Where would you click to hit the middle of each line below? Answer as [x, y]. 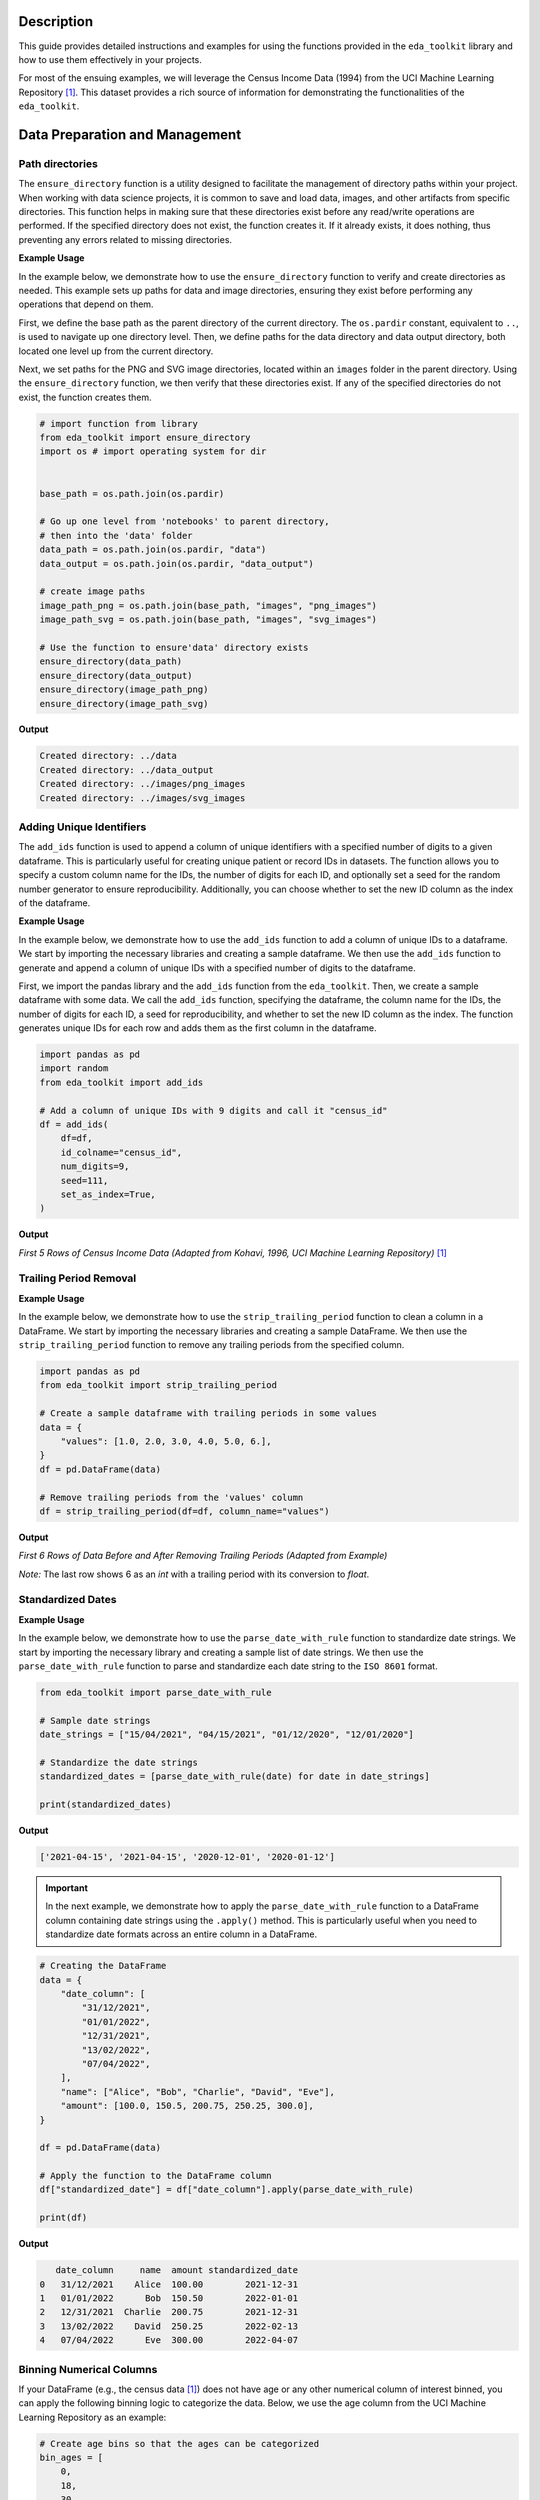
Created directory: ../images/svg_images [142, 798]
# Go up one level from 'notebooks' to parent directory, [184, 521]
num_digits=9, [95, 1166]
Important [67, 1888]
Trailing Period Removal [77, 1278]
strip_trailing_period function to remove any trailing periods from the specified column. [211, 1345]
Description [56, 21]
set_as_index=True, [108, 1194]
